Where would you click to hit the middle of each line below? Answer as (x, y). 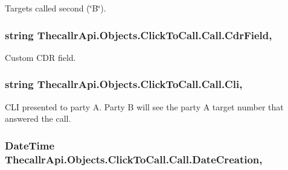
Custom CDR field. (40, 57)
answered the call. (38, 118)
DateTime (30, 145)
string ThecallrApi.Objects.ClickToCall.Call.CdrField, (139, 35)
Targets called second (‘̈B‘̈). (56, 8)
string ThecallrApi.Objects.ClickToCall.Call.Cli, (124, 84)
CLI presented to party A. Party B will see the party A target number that (144, 106)
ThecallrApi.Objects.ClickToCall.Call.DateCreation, (134, 159)
